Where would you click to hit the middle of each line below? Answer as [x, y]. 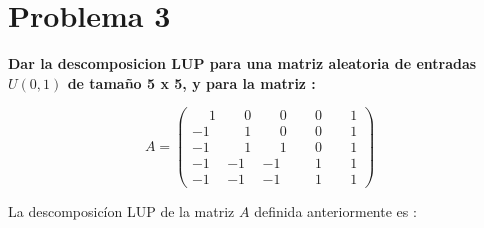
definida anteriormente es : [335, 210]
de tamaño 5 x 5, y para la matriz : [191, 82]
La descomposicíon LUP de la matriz [121, 210]
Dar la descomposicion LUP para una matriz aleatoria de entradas [242, 63]
